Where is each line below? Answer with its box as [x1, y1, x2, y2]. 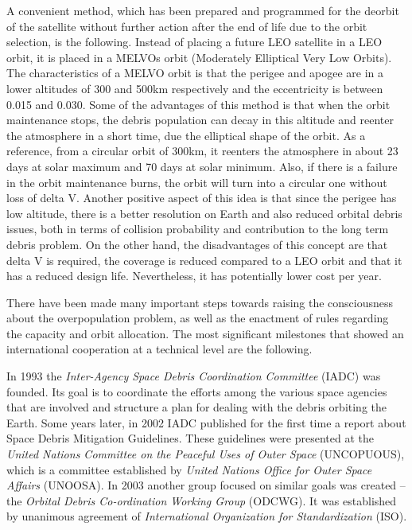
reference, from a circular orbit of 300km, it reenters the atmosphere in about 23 [6, 142, 398, 159]
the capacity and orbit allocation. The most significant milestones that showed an [6, 325, 404, 341]
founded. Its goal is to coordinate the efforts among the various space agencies [6, 383, 387, 399]
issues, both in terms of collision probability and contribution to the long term [6, 220, 389, 237]
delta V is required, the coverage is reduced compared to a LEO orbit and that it [6, 251, 402, 268]
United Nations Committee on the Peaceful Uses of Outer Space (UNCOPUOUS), [6, 446, 405, 462]
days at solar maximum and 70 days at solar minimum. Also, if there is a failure [6, 158, 398, 174]
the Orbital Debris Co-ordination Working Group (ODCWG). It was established [6, 492, 397, 509]
